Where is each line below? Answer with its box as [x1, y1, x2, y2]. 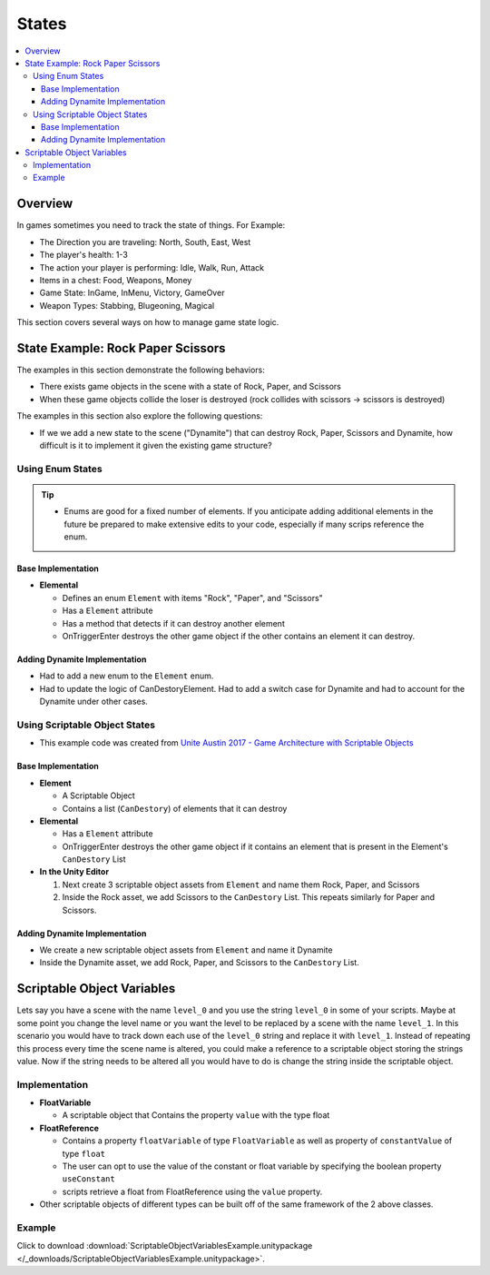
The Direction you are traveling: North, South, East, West [39, 236, 251, 247]
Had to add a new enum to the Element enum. [39, 670, 214, 681]
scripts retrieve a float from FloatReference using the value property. [62, 1186, 323, 1197]
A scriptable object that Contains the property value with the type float [62, 1110, 330, 1121]
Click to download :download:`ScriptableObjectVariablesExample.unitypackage [16, 1240, 313, 1251]
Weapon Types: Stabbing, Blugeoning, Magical [39, 300, 215, 311]
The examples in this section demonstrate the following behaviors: [16, 364, 265, 375]
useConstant [62, 1174, 115, 1184]
